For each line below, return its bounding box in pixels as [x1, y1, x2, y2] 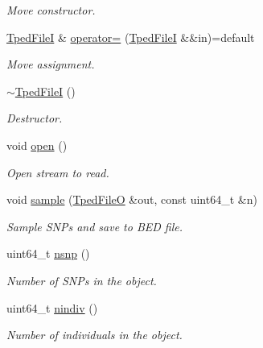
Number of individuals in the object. [6, 326, 183, 343]
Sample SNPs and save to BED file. [6, 217, 183, 234]
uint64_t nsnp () [6, 245, 90, 262]
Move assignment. [6, 56, 95, 72]
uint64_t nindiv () [6, 299, 98, 316]
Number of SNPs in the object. [6, 271, 157, 288]
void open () [6, 136, 68, 153]
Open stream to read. [6, 164, 109, 180]
